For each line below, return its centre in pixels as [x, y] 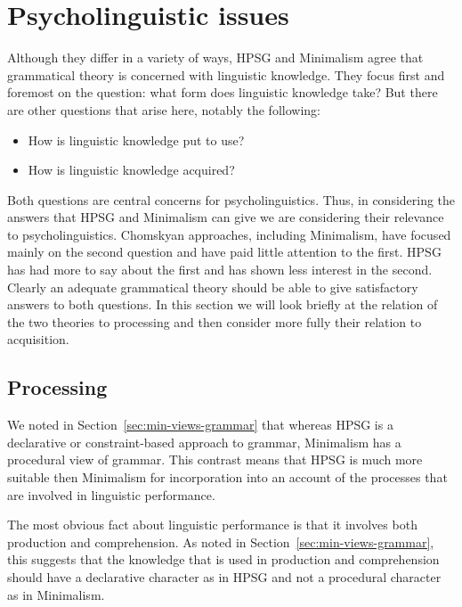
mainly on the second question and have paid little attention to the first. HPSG [224, 252]
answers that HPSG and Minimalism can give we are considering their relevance [226, 217]
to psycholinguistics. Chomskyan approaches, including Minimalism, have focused [229, 234]
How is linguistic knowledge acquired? [131, 170]
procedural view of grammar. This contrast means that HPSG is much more [215, 459]
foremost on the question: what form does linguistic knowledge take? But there [223, 92]
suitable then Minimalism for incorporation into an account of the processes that [227, 477]
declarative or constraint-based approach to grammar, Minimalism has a [204, 442]
